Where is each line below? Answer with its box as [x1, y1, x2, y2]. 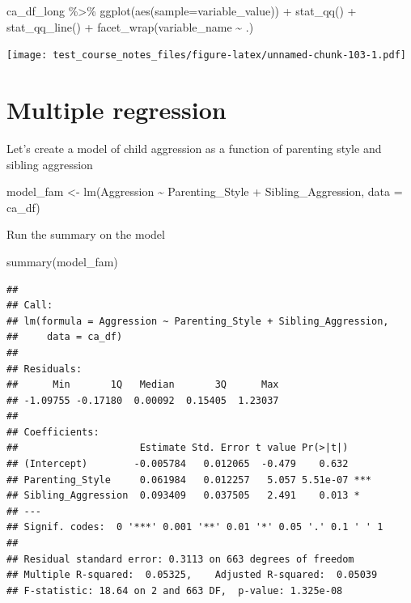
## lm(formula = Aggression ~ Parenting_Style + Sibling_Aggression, [6, 315, 389, 327]
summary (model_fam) [6, 253, 118, 270]
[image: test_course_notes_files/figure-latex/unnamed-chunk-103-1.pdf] [6, 49, 406, 62]
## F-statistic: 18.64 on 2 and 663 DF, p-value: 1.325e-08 [6, 584, 343, 597]
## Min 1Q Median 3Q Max [6, 379, 279, 391]
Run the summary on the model [6, 226, 165, 243]
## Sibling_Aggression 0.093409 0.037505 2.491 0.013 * [6, 490, 360, 502]
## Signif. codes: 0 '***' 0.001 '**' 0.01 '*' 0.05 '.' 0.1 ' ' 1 [6, 521, 383, 533]
